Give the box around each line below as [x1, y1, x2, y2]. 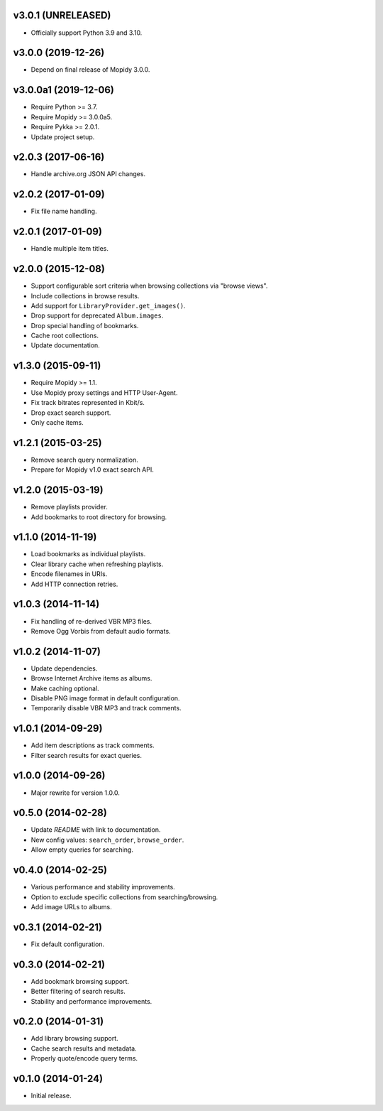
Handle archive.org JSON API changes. [30, 170, 145, 178]
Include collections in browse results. [30, 291, 140, 300]
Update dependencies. [30, 664, 98, 673]
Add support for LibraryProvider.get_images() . [30, 301, 186, 310]
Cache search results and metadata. [30, 1044, 138, 1053]
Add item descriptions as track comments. [30, 741, 155, 749]
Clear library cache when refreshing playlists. [30, 560, 164, 568]
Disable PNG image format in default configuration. [30, 693, 180, 703]
